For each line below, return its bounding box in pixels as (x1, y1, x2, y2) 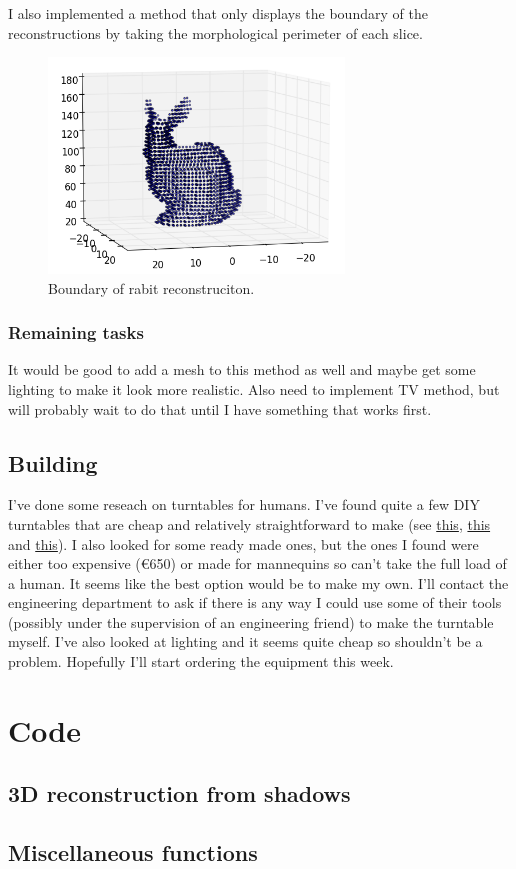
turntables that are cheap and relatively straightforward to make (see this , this (8, 513, 491, 534)
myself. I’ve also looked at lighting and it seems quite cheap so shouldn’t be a (8, 631, 483, 652)
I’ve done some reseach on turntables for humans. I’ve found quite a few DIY (8, 494, 480, 515)
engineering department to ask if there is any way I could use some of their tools (8, 592, 502, 613)
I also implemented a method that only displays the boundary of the (8, 3, 428, 23)
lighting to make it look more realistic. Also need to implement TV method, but (8, 378, 500, 399)
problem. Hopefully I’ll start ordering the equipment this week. (8, 651, 394, 672)
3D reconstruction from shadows (8, 778, 351, 809)
